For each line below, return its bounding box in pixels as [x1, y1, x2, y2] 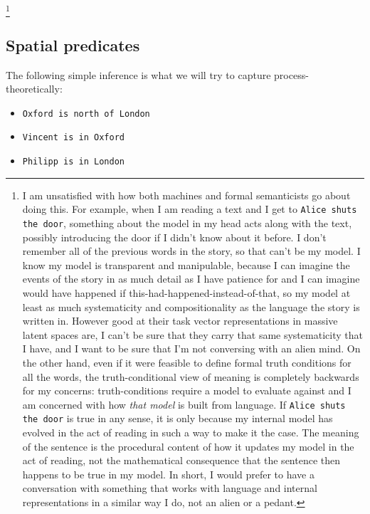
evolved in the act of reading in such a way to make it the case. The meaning [22, 425, 359, 440]
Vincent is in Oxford [22, 132, 125, 143]
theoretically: [6, 81, 63, 96]
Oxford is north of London [22, 108, 150, 119]
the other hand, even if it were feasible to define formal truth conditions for [22, 355, 351, 369]
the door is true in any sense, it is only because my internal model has [22, 411, 333, 426]
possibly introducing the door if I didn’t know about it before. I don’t [22, 229, 327, 244]
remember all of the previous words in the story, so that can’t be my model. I [22, 243, 361, 258]
